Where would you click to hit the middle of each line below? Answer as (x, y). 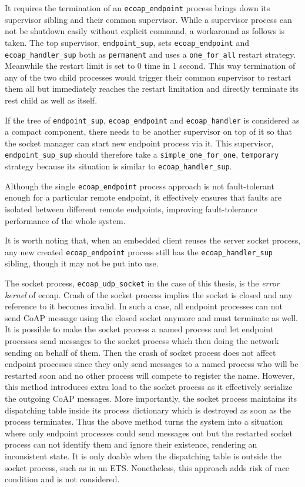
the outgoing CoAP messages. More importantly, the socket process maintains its (151, 398)
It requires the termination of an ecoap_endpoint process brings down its (138, 8)
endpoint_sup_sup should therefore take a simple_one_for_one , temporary (142, 154)
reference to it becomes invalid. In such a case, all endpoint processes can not (144, 306)
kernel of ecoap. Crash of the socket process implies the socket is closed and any (149, 294)
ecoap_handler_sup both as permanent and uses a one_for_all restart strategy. (150, 54)
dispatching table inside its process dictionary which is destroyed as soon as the (148, 410)
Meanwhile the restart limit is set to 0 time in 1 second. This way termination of (150, 66)
